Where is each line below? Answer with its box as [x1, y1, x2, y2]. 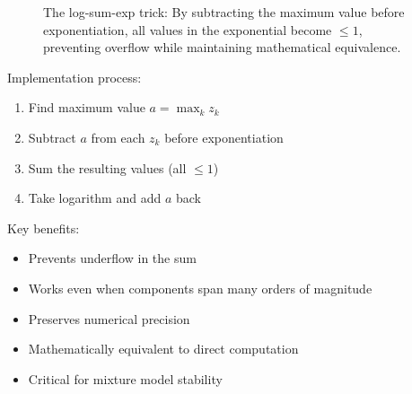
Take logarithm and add [28, 188, 162, 207]
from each [91, 127, 145, 146]
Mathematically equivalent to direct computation [28, 339, 299, 358]
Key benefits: [7, 218, 80, 237]
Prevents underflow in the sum [28, 249, 197, 267]
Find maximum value [28, 98, 145, 117]
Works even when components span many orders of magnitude [28, 278, 373, 297]
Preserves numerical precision [28, 309, 190, 328]
